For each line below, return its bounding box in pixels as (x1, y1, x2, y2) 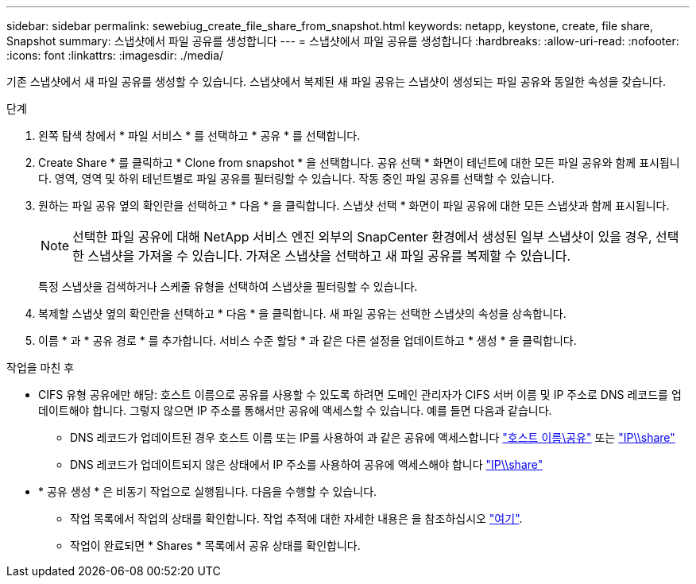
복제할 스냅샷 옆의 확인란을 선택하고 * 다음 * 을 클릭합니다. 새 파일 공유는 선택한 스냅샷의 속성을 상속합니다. (38, 307, 566, 320)
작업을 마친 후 (6, 361, 75, 374)
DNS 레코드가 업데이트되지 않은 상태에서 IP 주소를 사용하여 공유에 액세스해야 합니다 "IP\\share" (70, 458, 543, 471)
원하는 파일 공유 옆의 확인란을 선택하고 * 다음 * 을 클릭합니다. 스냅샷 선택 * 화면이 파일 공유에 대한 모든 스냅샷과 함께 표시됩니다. (38, 199, 670, 212)
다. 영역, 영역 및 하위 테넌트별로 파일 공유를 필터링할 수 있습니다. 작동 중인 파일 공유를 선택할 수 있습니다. (38, 172, 555, 185)
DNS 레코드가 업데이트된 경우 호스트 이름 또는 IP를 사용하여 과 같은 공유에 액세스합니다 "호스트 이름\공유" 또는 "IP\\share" (70, 431, 675, 444)
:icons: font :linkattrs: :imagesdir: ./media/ (6, 48, 224, 62)
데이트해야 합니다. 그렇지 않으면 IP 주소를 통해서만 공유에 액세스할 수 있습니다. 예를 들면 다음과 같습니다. (38, 404, 552, 417)
